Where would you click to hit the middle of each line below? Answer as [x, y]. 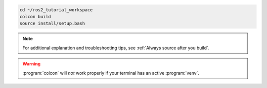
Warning [31, 64]
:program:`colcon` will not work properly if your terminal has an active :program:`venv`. [111, 73]
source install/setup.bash [52, 24]
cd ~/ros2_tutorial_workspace [56, 10]
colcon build [35, 16]
